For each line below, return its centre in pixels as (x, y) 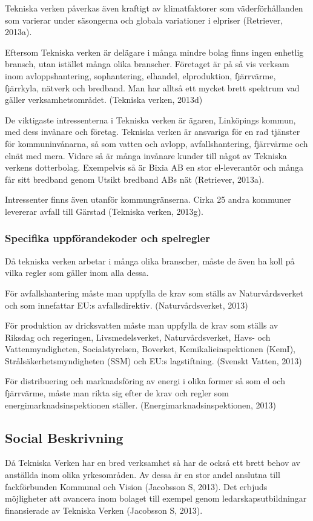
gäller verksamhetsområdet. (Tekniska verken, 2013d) (104, 100)
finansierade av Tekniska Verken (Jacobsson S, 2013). (104, 510)
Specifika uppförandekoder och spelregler (107, 238)
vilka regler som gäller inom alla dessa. (77, 273)
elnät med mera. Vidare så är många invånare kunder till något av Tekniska (146, 155)
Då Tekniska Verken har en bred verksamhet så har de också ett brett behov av (153, 463)
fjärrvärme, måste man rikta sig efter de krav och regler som (117, 393)
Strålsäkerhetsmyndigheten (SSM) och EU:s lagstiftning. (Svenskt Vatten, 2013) (153, 360)
